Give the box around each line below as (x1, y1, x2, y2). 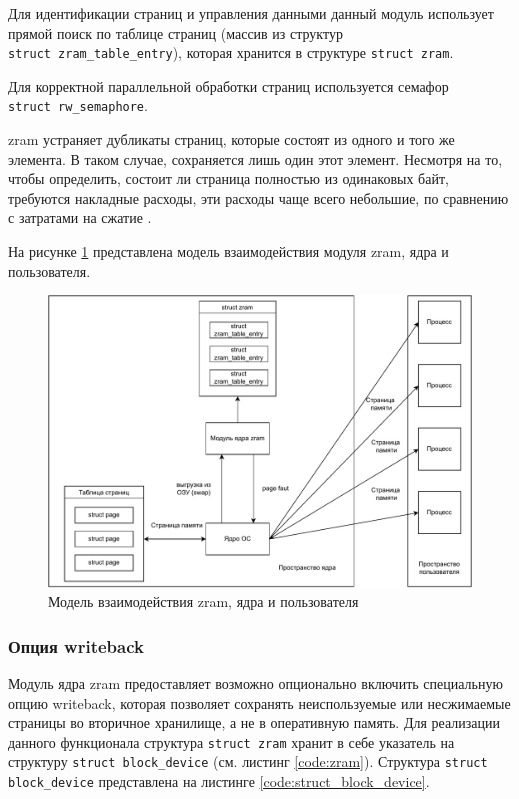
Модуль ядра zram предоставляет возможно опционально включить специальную (8, 672, 503, 693)
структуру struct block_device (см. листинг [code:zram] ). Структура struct (8, 751, 488, 772)
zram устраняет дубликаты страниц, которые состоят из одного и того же (8, 129, 455, 150)
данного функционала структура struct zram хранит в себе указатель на (8, 731, 455, 752)
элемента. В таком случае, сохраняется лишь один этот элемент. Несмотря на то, (8, 148, 503, 169)
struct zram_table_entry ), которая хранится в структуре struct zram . (8, 42, 454, 63)
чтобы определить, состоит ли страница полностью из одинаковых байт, (8, 168, 449, 189)
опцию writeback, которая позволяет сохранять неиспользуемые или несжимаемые (8, 692, 511, 713)
